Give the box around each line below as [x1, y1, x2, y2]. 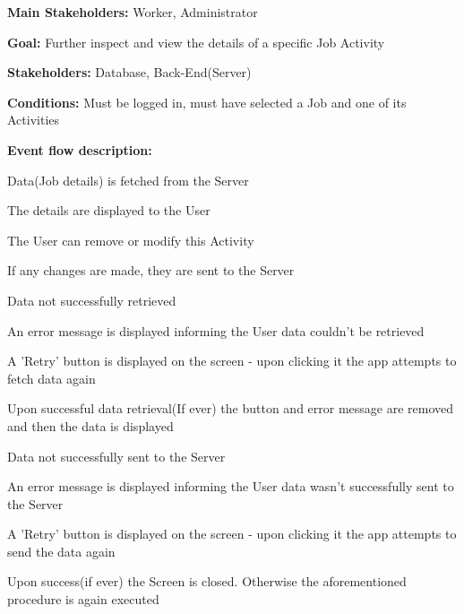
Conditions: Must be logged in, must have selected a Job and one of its [7, 92, 407, 111]
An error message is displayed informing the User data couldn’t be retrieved [7, 321, 425, 340]
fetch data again [7, 368, 96, 387]
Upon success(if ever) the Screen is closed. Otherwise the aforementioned [7, 572, 407, 591]
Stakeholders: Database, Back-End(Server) [7, 63, 252, 82]
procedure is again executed [7, 590, 159, 609]
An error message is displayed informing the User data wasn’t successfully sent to [7, 477, 454, 496]
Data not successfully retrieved [7, 290, 176, 309]
